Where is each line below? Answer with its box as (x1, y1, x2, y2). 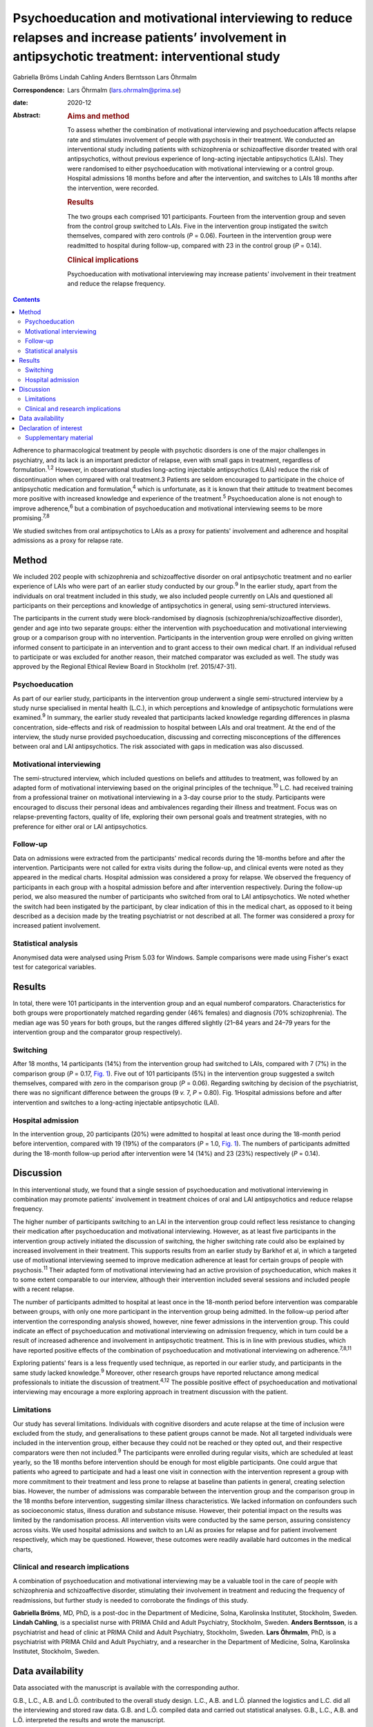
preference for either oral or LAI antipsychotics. (12, 822, 148, 830)
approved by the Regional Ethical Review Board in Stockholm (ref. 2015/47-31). (12, 662, 237, 671)
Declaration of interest (19, 423, 83, 432)
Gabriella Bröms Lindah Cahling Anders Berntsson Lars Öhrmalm (12, 73, 197, 82)
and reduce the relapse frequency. (67, 280, 166, 288)
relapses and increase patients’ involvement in (12, 30, 287, 45)
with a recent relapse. (12, 1285, 75, 1293)
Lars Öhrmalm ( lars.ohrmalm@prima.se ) (67, 86, 182, 94)
